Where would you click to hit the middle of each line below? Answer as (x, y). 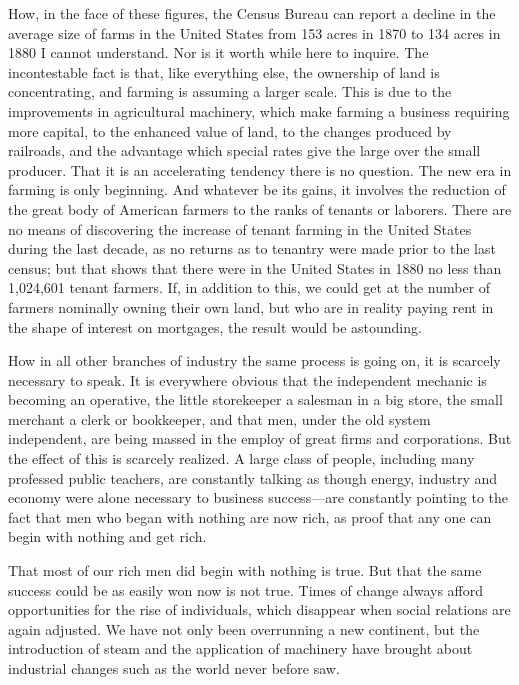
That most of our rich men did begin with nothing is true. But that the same (245, 570)
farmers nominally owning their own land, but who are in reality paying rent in (251, 306)
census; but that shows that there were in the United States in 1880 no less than (255, 267)
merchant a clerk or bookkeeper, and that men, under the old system (219, 418)
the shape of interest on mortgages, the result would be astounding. (215, 326)
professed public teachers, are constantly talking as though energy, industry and (253, 477)
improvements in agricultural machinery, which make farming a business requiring (259, 110)
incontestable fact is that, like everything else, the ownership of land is (224, 71)
